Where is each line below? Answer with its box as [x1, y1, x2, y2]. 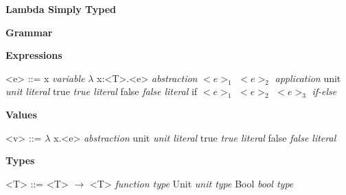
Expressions [5, 48, 62, 62]
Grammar [5, 25, 53, 39]
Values [5, 107, 37, 121]
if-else [312, 84, 337, 99]
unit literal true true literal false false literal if [5, 84, 198, 99]
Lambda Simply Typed [5, 2, 117, 16]
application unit [275, 70, 341, 85]
